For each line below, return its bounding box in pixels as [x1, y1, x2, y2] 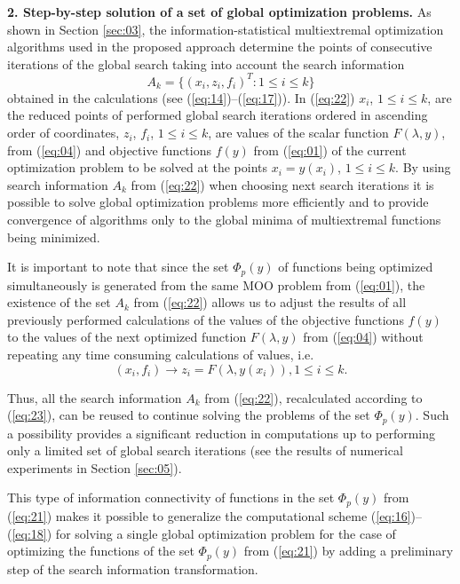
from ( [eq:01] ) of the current [253, 140, 407, 159]
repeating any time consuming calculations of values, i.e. [7, 345, 314, 364]
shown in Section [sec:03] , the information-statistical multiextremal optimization [7, 20, 444, 38]
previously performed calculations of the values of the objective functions [7, 310, 404, 328]
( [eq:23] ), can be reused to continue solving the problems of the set [7, 406, 370, 424]
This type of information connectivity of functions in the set [7, 488, 335, 507]
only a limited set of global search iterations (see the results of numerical [7, 441, 403, 460]
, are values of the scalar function [208, 123, 389, 142]
